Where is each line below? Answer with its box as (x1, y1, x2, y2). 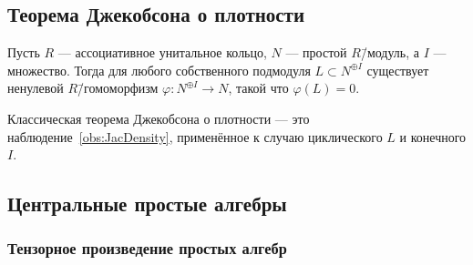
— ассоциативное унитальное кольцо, (57, 43, 267, 62)
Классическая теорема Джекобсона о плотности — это (7, 108, 310, 127)
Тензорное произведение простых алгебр (7, 237, 287, 260)
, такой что (228, 78, 289, 97)
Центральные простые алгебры (7, 189, 287, 218)
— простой (285, 43, 347, 62)
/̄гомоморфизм (77, 78, 159, 97)
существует (366, 60, 429, 79)
